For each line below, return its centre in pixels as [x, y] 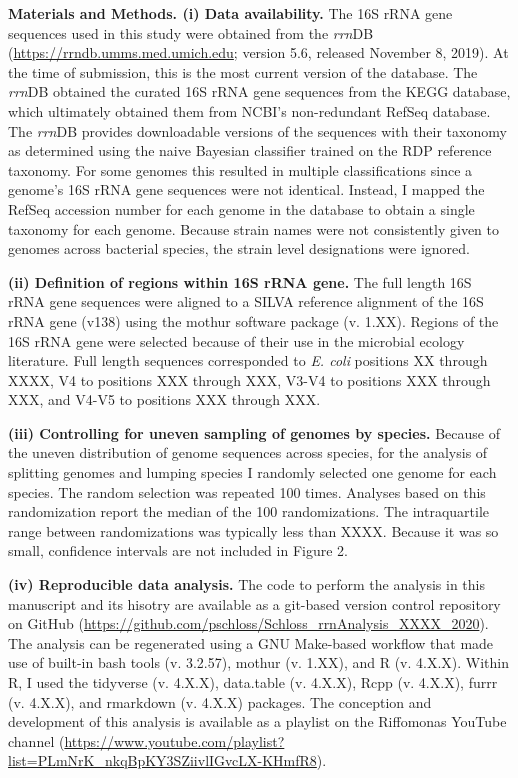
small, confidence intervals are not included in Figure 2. [178, 550]
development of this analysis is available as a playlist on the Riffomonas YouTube [257, 721]
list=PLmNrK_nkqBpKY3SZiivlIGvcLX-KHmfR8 [162, 760]
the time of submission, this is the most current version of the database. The [243, 71]
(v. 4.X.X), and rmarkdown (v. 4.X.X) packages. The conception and [220, 701]
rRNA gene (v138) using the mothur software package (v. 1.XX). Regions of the [253, 320]
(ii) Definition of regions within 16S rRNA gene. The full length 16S [240, 281]
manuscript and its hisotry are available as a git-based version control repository [254, 603]
